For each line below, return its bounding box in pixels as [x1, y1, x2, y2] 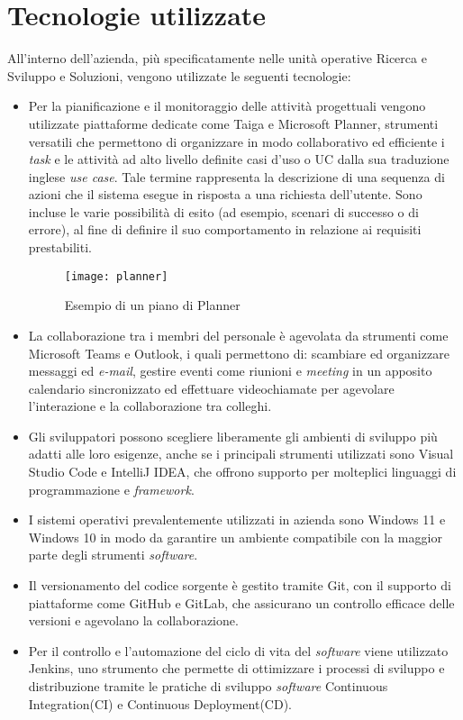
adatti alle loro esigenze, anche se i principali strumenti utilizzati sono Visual [28, 444, 454, 463]
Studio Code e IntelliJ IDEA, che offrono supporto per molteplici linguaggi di [28, 462, 457, 481]
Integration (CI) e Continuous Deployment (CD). [28, 694, 292, 713]
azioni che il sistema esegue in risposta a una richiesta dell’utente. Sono [28, 185, 422, 204]
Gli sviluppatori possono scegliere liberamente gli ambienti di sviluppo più [28, 426, 438, 445]
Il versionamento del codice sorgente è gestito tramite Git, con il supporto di [28, 576, 451, 595]
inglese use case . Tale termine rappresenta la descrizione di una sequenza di [28, 167, 445, 186]
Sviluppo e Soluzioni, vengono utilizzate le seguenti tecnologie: [7, 66, 351, 85]
